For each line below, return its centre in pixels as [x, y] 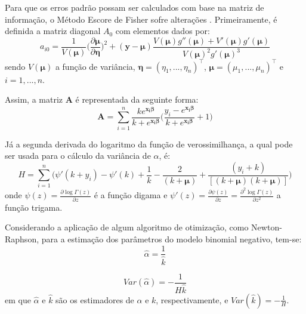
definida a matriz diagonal [53, 31]
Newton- [267, 227]
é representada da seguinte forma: [137, 99]
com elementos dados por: [163, 31]
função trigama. [34, 207]
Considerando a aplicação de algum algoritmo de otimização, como [127, 227]
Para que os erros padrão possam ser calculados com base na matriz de [135, 7]
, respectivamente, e [192, 299]
